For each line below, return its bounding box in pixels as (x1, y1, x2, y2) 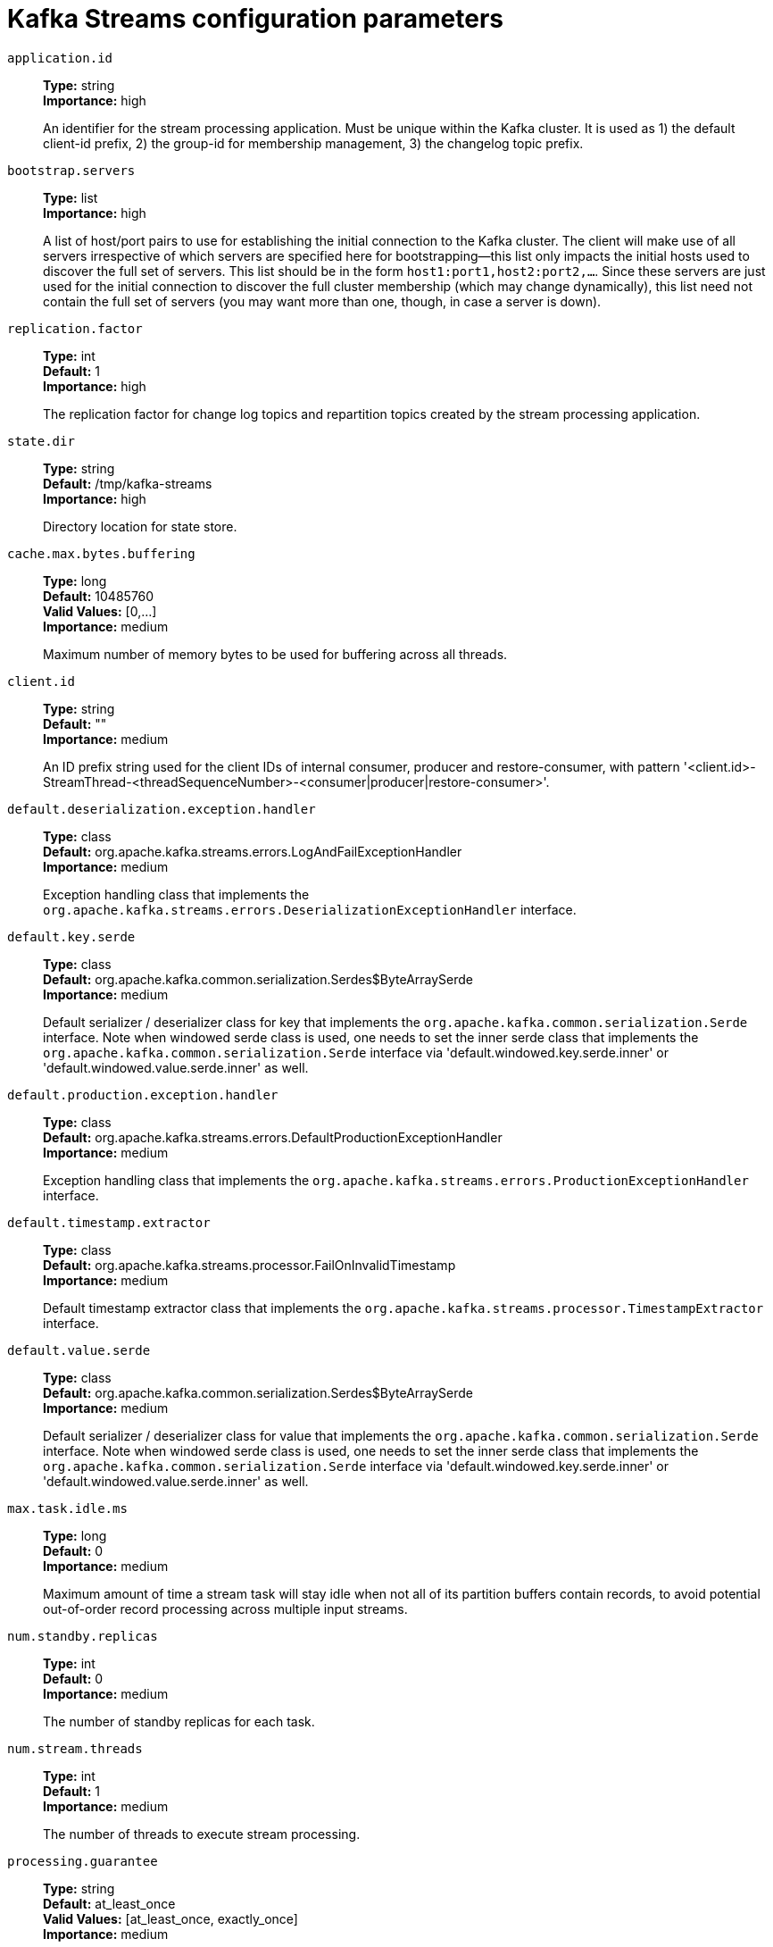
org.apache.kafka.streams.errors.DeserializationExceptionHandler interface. (43, 901, 577, 917)
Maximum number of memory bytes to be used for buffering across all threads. (43, 646, 508, 662)
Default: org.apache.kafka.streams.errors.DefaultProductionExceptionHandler (43, 1129, 503, 1145)
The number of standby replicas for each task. (43, 1713, 315, 1729)
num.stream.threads (7, 1741, 143, 1756)
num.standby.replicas (7, 1628, 158, 1643)
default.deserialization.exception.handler (7, 801, 316, 816)
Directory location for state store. (43, 518, 237, 534)
